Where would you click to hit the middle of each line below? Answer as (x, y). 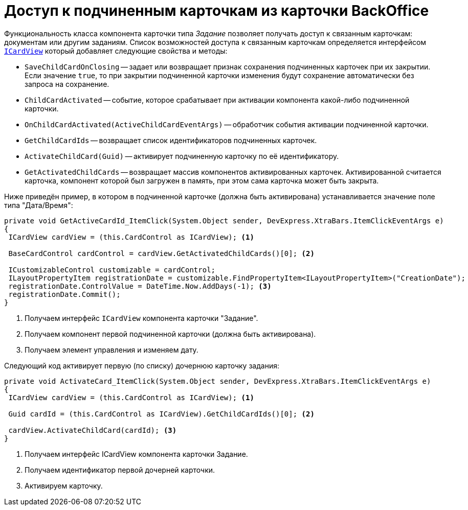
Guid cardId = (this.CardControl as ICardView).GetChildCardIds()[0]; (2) (161, 414)
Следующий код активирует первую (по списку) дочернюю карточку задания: (142, 365)
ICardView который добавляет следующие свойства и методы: (116, 51)
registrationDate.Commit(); (64, 294)
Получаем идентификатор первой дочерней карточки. (120, 470)
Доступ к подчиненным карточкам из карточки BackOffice (217, 11)
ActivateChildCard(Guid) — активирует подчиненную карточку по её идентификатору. (182, 156)
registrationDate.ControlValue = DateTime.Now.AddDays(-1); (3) (140, 286)
